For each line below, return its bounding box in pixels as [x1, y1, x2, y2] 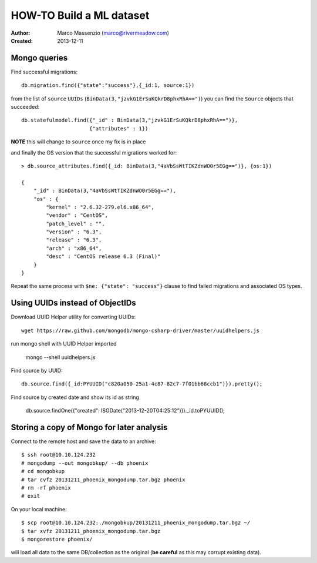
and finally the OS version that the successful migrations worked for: [11, 149, 177, 156]
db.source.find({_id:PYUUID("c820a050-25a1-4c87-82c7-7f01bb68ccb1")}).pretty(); [21, 381, 263, 387]
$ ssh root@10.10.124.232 [21, 451, 96, 458]
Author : [11, 29, 31, 36]
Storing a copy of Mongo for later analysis [11, 422, 168, 432]
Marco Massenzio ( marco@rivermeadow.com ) [57, 29, 170, 36]
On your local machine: [11, 505, 67, 512]
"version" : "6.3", [46, 229, 102, 235]
